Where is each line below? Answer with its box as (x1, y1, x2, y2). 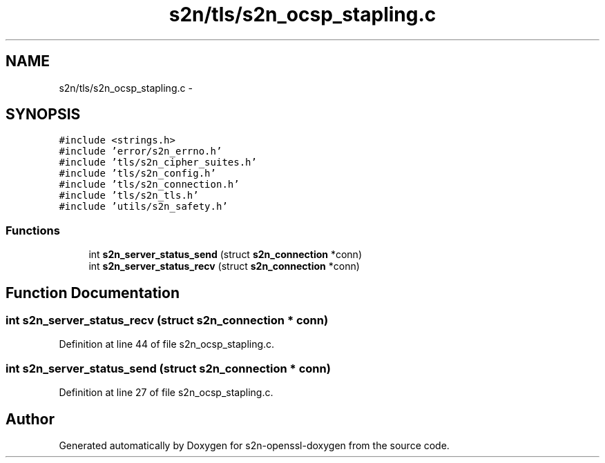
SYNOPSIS (6, 106, 81, 124)
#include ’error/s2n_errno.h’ (59, 146, 222, 157)
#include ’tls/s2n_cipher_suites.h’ (59, 157, 257, 168)
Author (6, 410, 55, 428)
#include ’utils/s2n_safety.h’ (59, 201, 228, 213)
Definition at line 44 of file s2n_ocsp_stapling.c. (59, 338, 275, 351)
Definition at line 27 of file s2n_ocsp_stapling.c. (59, 386, 273, 399)
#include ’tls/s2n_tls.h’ (59, 190, 199, 201)
